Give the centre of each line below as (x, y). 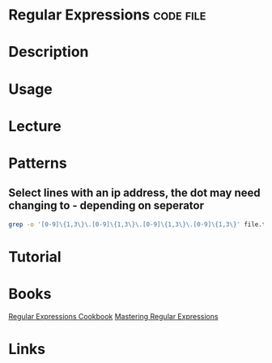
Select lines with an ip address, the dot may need (134, 193)
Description (49, 52)
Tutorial (35, 256)
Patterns (38, 163)
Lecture (35, 126)
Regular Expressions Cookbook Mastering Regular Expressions (113, 316)
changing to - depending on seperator (106, 205)
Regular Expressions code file (107, 15)
